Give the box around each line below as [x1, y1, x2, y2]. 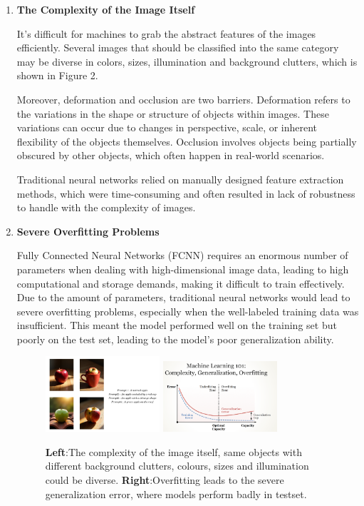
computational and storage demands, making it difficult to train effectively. [16, 275, 345, 290]
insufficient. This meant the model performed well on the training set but [16, 318, 337, 333]
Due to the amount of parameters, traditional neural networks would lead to [16, 290, 350, 305]
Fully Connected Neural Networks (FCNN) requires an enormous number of [16, 248, 348, 263]
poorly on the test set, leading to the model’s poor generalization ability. [16, 331, 334, 346]
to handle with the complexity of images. [16, 200, 196, 215]
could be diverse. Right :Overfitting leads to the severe [45, 472, 284, 487]
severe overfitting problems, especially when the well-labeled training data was [16, 303, 359, 318]
